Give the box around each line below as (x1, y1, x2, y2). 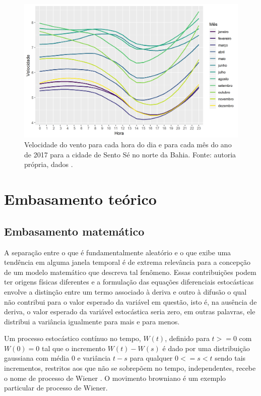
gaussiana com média (4, 353, 70, 363)
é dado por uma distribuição (162, 343, 250, 353)
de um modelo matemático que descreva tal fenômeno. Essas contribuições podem (4, 266, 256, 277)
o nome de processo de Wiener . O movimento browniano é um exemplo (4, 372, 226, 383)
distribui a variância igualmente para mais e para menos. (4, 316, 180, 326)
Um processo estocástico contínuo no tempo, (4, 333, 141, 344)
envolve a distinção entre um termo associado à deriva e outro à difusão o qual (4, 286, 247, 297)
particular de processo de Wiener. (4, 382, 108, 393)
